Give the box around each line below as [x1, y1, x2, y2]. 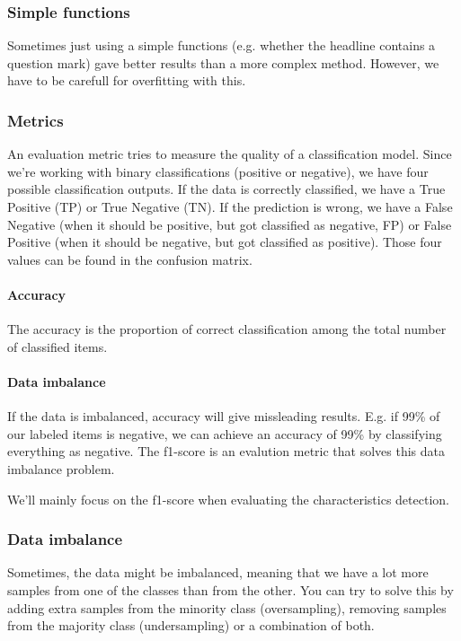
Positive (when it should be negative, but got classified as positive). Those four [7, 233, 442, 251]
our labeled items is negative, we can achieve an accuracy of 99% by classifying [7, 424, 442, 443]
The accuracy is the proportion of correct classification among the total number [7, 320, 447, 338]
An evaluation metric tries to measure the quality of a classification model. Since [7, 145, 452, 163]
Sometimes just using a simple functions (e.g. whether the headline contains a [7, 36, 436, 55]
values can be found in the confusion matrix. [7, 250, 253, 268]
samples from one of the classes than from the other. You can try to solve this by [7, 580, 454, 599]
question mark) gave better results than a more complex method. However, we [7, 53, 439, 72]
